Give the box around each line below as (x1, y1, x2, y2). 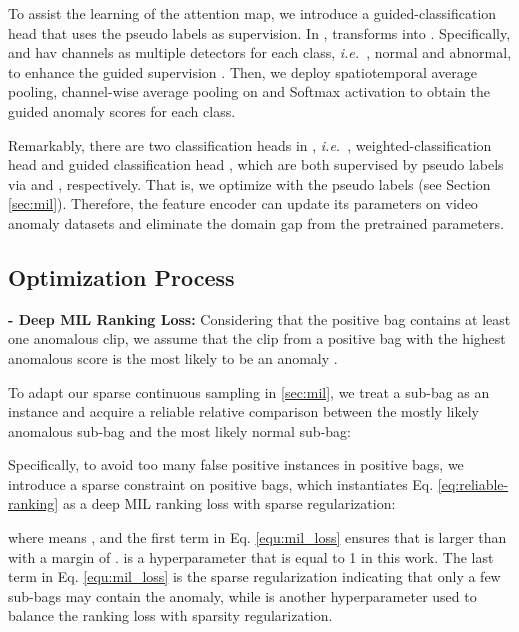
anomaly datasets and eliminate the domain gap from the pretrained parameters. (8, 212, 504, 233)
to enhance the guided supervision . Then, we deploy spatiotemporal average (8, 61, 477, 82)
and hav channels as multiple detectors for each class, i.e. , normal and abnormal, (8, 42, 512, 63)
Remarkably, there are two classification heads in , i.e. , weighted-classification (8, 134, 492, 155)
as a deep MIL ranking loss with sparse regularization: (62, 493, 396, 514)
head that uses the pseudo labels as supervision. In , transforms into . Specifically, (8, 22, 511, 43)
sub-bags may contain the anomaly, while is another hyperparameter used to (8, 585, 477, 606)
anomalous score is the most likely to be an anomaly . (8, 347, 338, 368)
